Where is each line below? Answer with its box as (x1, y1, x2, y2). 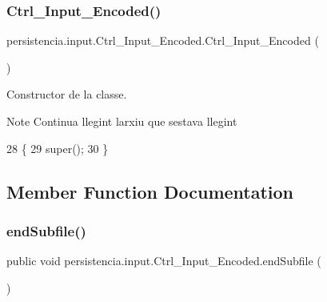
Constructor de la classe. (6, 86, 127, 103)
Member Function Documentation (6, 179, 294, 203)
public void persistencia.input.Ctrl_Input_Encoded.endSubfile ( (6, 252, 321, 269)
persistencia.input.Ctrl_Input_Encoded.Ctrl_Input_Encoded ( (6, 32, 319, 49)
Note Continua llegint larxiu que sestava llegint (6, 113, 237, 129)
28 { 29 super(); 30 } (6, 139, 109, 156)
